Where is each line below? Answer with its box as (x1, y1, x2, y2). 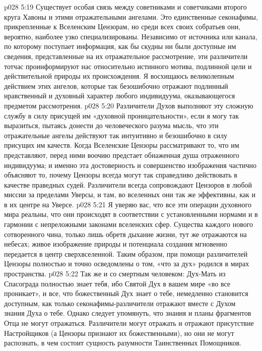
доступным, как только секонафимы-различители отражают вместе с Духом (4, 298, 236, 308)
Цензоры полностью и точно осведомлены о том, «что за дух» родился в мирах (4, 258, 249, 269)
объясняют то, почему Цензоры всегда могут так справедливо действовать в (4, 169, 237, 180)
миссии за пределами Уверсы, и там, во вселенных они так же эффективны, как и (4, 189, 256, 200)
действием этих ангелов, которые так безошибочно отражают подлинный (4, 80, 228, 91)
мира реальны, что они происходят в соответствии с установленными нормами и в (4, 209, 258, 219)
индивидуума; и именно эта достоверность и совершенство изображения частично (4, 159, 257, 170)
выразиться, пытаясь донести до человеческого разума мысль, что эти (4, 120, 219, 131)
